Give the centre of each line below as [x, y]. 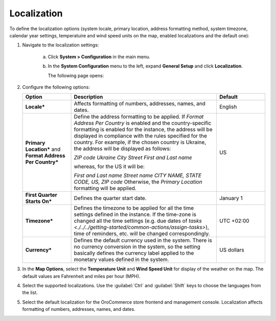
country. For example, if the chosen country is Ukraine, [140, 142]
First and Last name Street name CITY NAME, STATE [138, 175]
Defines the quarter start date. [110, 198]
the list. [30, 293]
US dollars [232, 250]
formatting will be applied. [105, 188]
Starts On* [39, 201]
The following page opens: [76, 75]
